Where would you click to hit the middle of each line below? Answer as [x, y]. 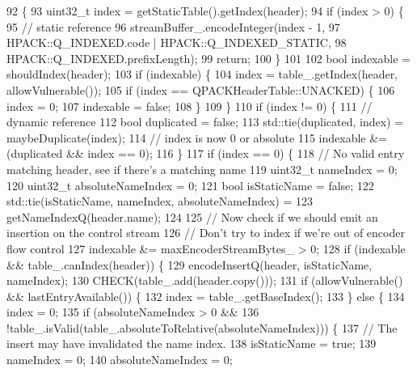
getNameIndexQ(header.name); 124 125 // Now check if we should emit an [192, 216]
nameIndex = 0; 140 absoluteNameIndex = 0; [120, 360]
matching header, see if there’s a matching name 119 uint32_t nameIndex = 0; [202, 169]
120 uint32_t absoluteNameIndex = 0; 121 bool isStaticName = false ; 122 [190, 185]
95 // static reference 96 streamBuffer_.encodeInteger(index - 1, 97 [173, 26]
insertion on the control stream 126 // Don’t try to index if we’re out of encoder [206, 233]
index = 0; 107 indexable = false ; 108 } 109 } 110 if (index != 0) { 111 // [190, 106]
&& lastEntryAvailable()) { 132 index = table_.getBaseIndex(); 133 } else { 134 [206, 296]
